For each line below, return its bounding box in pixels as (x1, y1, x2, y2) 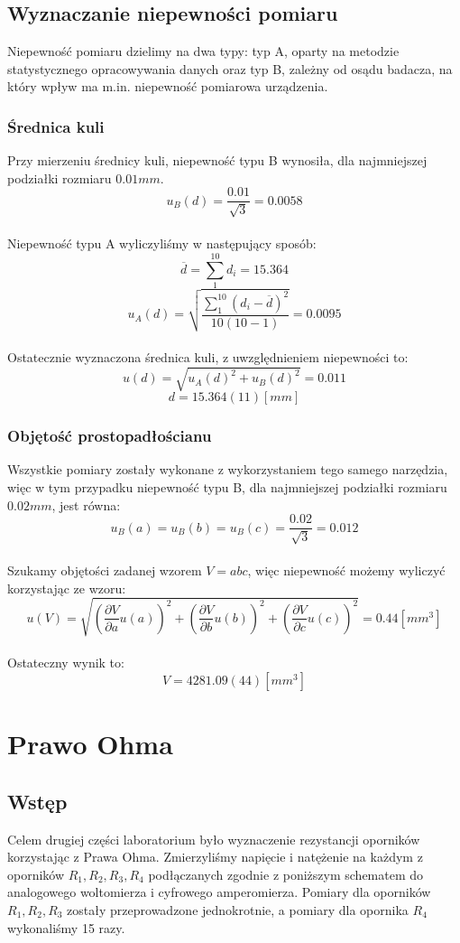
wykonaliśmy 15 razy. (7, 918, 125, 937)
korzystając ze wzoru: (7, 578, 126, 597)
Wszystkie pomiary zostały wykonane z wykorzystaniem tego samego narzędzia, (7, 460, 448, 479)
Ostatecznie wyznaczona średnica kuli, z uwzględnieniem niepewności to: (7, 347, 409, 366)
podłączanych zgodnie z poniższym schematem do (148, 864, 424, 883)
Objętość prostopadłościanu (7, 425, 212, 447)
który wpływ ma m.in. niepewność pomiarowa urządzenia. (7, 77, 328, 96)
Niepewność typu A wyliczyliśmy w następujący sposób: (7, 234, 317, 253)
